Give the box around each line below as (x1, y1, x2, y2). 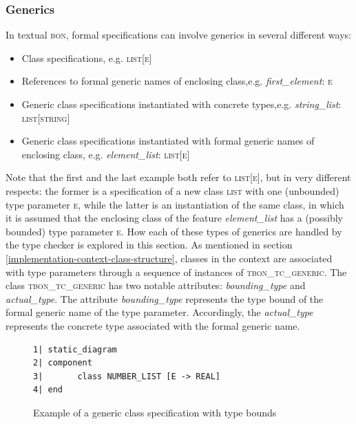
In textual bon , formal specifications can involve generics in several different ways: (6, 28, 351, 42)
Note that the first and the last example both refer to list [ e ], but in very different (6, 170, 351, 184)
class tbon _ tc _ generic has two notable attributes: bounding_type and (6, 278, 306, 293)
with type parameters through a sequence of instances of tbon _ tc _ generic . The (6, 264, 347, 279)
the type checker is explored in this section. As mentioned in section (6, 237, 293, 252)
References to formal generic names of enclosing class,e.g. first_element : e (21, 74, 333, 88)
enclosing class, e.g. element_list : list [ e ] (21, 147, 190, 161)
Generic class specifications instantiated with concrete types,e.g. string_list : (21, 97, 342, 111)
